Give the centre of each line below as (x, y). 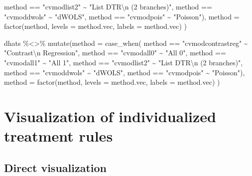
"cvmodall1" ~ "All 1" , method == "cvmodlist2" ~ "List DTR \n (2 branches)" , (124, 62)
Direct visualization (55, 167)
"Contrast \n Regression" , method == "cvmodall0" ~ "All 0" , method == (115, 53)
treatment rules (59, 136)
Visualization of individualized (110, 116)
